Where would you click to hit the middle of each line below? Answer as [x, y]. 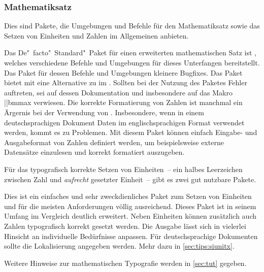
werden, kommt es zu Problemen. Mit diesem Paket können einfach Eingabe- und [131, 132]
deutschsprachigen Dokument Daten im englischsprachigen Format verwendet [124, 122]
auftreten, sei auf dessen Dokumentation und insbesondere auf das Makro [118, 92]
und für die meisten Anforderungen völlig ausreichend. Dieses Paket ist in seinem [130, 206]
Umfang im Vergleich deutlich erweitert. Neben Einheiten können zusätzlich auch [130, 216]
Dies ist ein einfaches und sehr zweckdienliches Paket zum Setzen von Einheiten [128, 196]
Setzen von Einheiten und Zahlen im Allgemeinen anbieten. [96, 35]
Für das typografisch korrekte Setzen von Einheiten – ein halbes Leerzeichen [123, 169]
